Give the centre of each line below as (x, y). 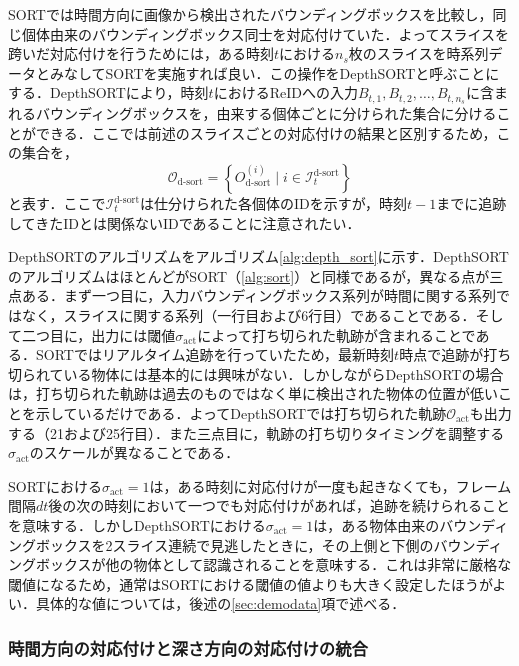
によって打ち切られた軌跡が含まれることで (336, 334)
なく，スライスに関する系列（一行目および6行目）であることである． (248, 314)
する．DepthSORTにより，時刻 (108, 92)
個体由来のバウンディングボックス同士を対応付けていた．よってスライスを (265, 33)
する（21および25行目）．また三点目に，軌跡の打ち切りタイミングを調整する (256, 432)
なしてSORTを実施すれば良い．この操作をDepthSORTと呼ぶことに (281, 72)
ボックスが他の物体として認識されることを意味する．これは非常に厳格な (273, 564)
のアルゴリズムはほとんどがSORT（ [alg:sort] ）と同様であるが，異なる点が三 (256, 275)
